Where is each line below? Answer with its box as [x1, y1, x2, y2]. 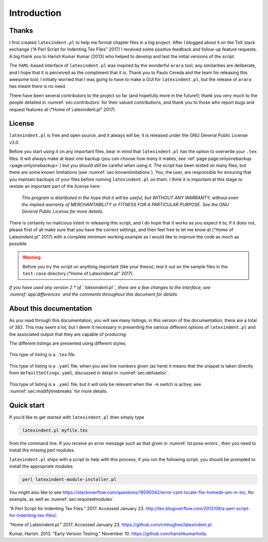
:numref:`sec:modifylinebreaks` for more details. [9, 388, 108, 394]
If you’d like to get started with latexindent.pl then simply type [9, 414, 144, 420]
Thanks [9, 26, 33, 35]
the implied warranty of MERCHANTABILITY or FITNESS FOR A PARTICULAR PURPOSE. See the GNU [21, 202, 229, 207]
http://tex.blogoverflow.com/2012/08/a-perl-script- [145, 505, 250, 511]
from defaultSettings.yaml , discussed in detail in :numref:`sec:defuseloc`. [9, 370, 170, 376]
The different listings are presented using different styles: [9, 340, 127, 346]
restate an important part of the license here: [9, 183, 101, 189]
